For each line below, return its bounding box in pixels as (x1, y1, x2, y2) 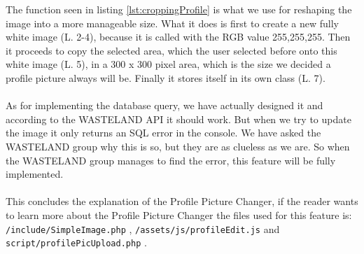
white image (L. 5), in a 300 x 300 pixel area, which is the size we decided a (6, 57, 331, 71)
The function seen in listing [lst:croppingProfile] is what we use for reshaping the (6, 2, 352, 16)
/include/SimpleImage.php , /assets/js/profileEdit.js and (6, 221, 280, 236)
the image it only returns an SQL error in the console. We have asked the (6, 125, 321, 140)
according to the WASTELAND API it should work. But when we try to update (6, 111, 351, 126)
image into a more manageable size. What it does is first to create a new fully (6, 15, 339, 30)
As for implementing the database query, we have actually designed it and (6, 98, 323, 113)
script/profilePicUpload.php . (6, 235, 147, 250)
